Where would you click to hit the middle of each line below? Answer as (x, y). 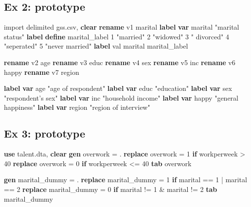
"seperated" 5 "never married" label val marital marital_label (96, 46)
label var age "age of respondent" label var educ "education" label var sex (118, 88)
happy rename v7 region (42, 72)
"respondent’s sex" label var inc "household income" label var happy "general (121, 97)
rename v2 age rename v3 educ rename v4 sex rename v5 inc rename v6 (120, 62)
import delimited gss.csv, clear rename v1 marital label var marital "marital (122, 27)
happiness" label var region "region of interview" (77, 107)
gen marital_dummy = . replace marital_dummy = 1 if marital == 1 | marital (125, 180)
